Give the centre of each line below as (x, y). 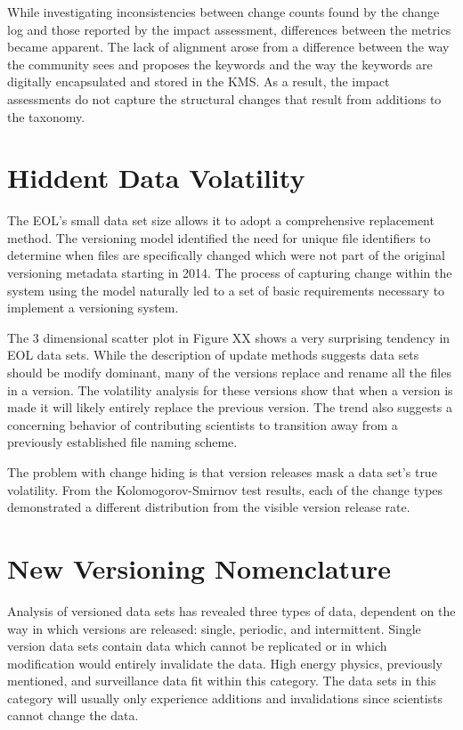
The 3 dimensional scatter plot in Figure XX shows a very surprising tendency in (229, 337)
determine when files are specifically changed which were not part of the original (226, 255)
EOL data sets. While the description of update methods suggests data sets (213, 355)
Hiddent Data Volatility (156, 178)
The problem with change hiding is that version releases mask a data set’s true (222, 472)
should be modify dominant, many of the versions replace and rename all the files (229, 373)
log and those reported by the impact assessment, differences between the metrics (229, 29)
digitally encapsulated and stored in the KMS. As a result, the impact (199, 81)
